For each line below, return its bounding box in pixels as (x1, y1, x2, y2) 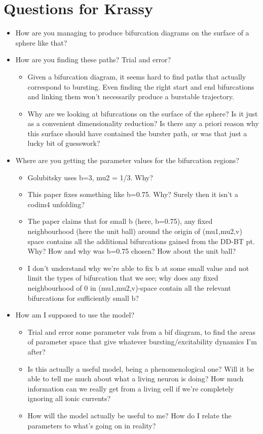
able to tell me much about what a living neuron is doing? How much (27, 373, 244, 384)
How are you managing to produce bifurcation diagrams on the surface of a (15, 27, 249, 38)
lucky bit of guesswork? (27, 138, 100, 148)
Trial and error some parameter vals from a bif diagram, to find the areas (27, 326, 255, 337)
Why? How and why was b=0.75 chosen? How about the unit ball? (27, 246, 236, 256)
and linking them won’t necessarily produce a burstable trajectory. (27, 91, 234, 102)
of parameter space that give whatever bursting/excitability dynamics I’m (27, 336, 257, 347)
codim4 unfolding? (27, 199, 85, 209)
